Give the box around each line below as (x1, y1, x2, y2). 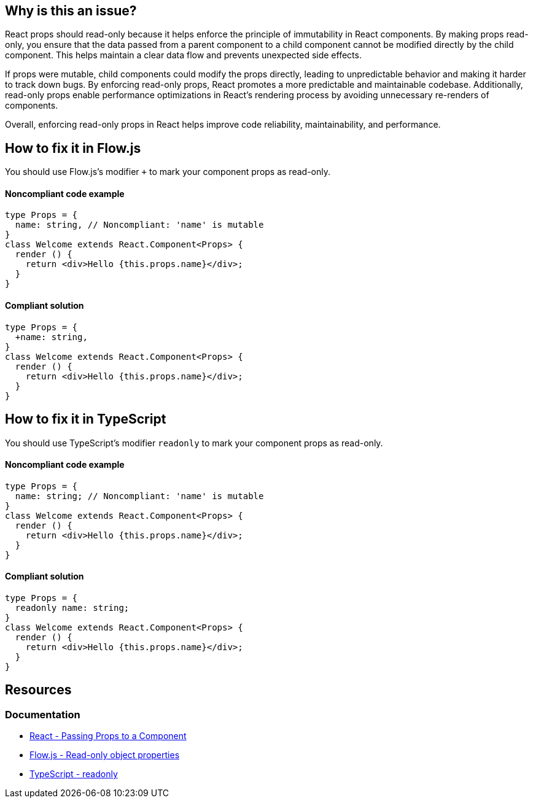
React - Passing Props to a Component (29, 731, 187, 742)
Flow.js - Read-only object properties (29, 750, 180, 761)
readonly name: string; (15, 602, 130, 613)
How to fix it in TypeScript (5, 411, 166, 427)
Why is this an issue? (5, 3, 137, 18)
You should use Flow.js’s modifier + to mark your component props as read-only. (5, 166, 330, 177)
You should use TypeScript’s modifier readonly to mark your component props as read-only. (5, 437, 383, 448)
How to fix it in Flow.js (5, 140, 141, 156)
